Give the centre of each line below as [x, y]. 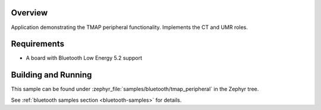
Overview [29, 13]
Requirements [38, 44]
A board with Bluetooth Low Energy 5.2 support [84, 58]
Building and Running [51, 75]
